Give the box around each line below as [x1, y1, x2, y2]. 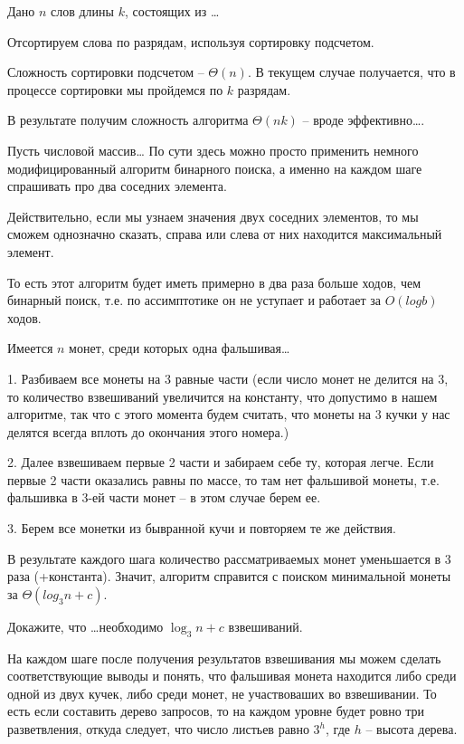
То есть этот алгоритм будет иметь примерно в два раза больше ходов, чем [7, 272, 421, 291]
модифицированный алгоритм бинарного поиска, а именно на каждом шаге [7, 158, 422, 177]
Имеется [7, 339, 53, 358]
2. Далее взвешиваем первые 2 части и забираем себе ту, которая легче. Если [7, 453, 434, 472]
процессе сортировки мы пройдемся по [7, 80, 223, 99]
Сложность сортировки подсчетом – [7, 62, 204, 81]
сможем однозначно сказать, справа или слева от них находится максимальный [7, 224, 442, 243]
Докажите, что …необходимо [7, 616, 164, 635]
